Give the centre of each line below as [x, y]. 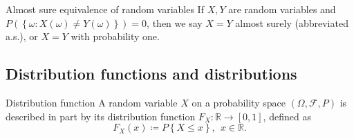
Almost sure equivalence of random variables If [105, 9]
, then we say [175, 22]
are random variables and [282, 9]
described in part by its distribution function [101, 116]
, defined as [287, 116]
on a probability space [239, 102]
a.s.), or [22, 36]
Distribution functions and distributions [151, 74]
